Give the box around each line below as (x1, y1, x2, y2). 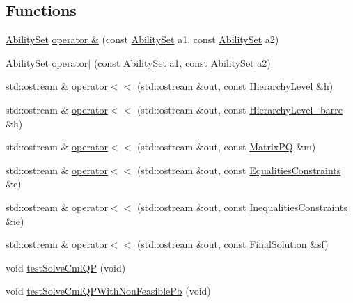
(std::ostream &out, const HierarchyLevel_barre (136, 102, 343, 116)
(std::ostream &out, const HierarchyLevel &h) (136, 79, 334, 93)
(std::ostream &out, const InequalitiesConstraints (136, 199, 347, 214)
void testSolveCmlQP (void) (6, 260, 126, 274)
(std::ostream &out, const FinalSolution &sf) (136, 237, 329, 251)
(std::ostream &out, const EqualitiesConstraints (136, 162, 341, 177)
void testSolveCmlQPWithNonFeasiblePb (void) (6, 283, 211, 298)
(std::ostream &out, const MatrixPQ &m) (136, 139, 316, 154)
